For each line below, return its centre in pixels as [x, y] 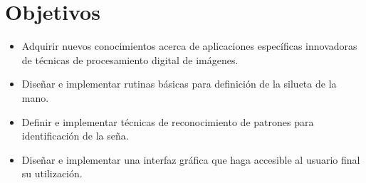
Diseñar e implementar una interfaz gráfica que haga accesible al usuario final [191, 159]
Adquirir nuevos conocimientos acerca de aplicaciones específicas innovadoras [189, 46]
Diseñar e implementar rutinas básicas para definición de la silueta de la [179, 84]
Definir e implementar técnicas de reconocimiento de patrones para [168, 121]
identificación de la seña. [75, 136]
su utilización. [52, 173]
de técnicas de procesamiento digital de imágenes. [130, 59]
